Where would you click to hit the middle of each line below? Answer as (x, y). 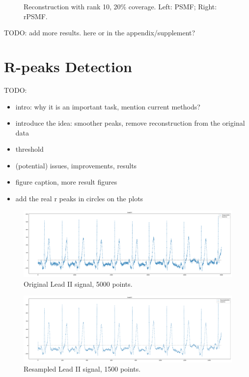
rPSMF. (36, 16)
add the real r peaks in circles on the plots (79, 199)
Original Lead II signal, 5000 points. (78, 283)
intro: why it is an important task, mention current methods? (108, 106)
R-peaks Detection (68, 66)
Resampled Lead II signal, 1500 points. (82, 369)
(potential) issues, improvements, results (76, 165)
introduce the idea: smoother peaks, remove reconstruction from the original (130, 123)
